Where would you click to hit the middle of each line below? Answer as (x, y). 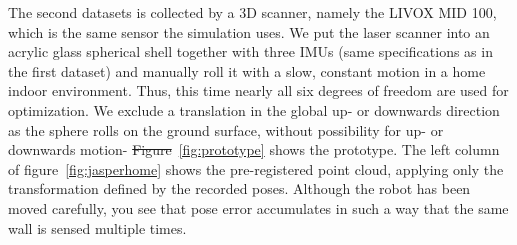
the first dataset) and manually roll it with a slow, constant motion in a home (247, 70)
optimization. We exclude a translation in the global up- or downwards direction (254, 109)
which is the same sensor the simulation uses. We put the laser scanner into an (249, 31)
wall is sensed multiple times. (97, 227)
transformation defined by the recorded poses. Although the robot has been (239, 188)
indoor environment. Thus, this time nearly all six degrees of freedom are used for (258, 90)
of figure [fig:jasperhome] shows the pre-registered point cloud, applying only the (256, 168)
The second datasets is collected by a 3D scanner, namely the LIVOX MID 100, (252, 12)
